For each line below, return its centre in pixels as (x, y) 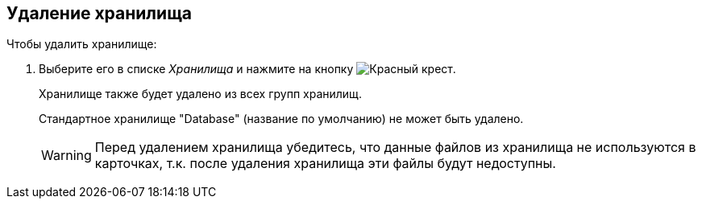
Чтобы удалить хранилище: (82, 44)
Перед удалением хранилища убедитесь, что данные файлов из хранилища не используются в (395, 148)
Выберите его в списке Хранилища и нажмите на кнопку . (247, 69)
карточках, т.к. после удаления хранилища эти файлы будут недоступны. (325, 164)
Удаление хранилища (99, 13)
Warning (66, 156)
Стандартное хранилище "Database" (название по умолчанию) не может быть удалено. (281, 119)
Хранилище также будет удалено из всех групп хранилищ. (201, 94)
